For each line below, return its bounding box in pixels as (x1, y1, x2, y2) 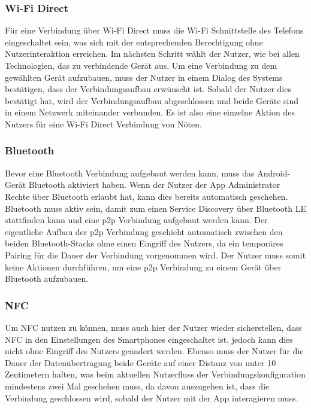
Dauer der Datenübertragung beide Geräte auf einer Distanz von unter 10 (5, 356, 276, 369)
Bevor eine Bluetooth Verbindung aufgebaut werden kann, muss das (5, 166, 255, 179)
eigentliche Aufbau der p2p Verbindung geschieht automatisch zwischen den (5, 225, 283, 238)
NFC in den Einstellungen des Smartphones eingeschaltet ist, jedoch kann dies (5, 333, 293, 345)
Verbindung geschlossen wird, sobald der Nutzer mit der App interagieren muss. (5, 391, 298, 404)
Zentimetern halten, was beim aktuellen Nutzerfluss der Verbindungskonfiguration (5, 368, 306, 380)
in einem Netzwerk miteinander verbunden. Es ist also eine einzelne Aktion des (5, 106, 295, 118)
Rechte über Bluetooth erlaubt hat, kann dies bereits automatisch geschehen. (5, 190, 288, 202)
